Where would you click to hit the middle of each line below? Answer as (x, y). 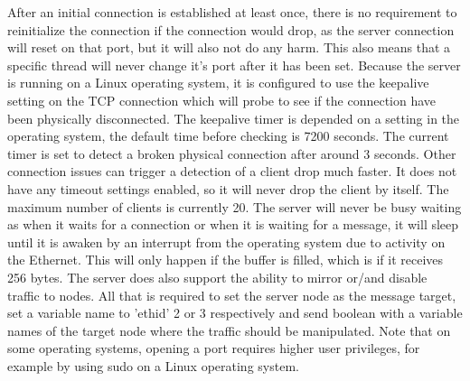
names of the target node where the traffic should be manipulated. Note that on (229, 330)
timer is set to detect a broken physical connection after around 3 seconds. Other (232, 153)
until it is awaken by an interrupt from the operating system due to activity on (226, 242)
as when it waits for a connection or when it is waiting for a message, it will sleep (233, 224)
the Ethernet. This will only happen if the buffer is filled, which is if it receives (226, 260)
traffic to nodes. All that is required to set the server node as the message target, (232, 295)
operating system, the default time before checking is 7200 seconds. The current (228, 136)
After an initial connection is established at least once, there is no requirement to (232, 12)
